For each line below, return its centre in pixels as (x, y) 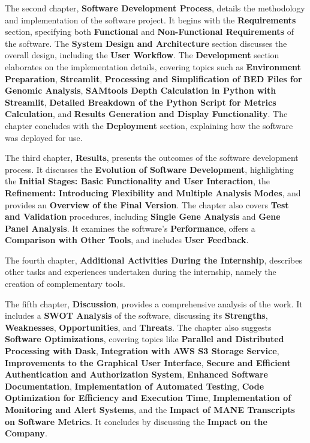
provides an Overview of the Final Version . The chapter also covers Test (147, 204)
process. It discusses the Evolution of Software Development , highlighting (149, 169)
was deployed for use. (44, 137)
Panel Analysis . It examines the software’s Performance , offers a (130, 228)
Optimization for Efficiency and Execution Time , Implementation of (148, 398)
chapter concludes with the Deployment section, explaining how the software (149, 125)
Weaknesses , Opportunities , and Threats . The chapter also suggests (138, 327)
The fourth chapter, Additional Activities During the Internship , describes (154, 260)
